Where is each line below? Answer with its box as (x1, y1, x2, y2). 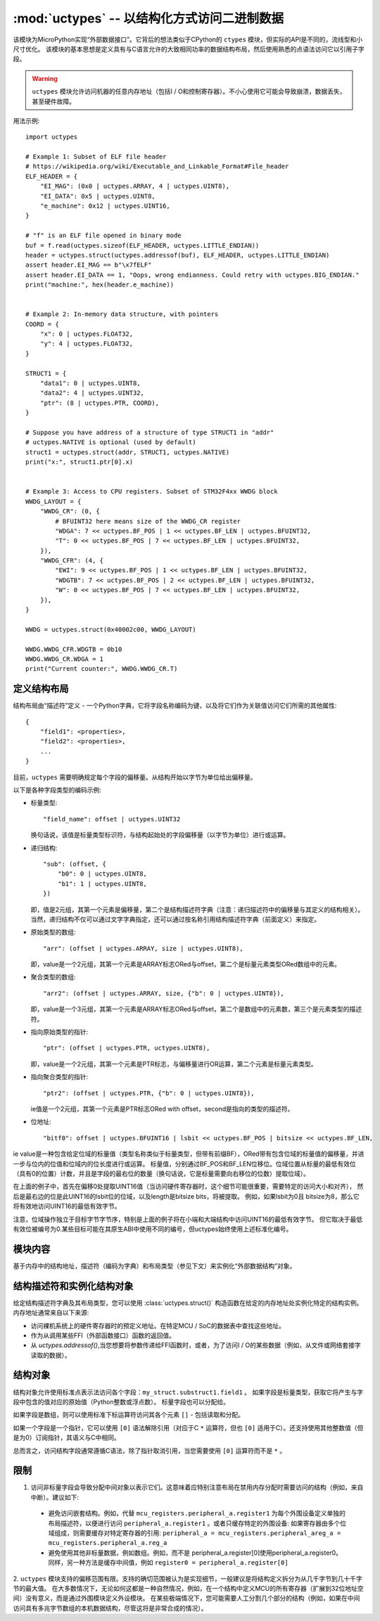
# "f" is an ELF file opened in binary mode (25, 232, 182, 239)
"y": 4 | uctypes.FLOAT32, (39, 340, 134, 348)
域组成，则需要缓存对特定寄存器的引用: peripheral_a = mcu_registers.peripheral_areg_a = (48, 1529, 341, 1537)
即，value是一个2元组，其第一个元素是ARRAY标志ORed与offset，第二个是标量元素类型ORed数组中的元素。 (30, 960, 341, 969)
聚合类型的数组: (30, 973, 77, 981)
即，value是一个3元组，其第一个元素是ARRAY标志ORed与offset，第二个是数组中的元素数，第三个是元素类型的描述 (30, 1005, 362, 1014)
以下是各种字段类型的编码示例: (13, 786, 102, 795)
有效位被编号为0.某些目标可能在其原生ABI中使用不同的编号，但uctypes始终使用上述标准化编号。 (13, 1225, 293, 1233)
